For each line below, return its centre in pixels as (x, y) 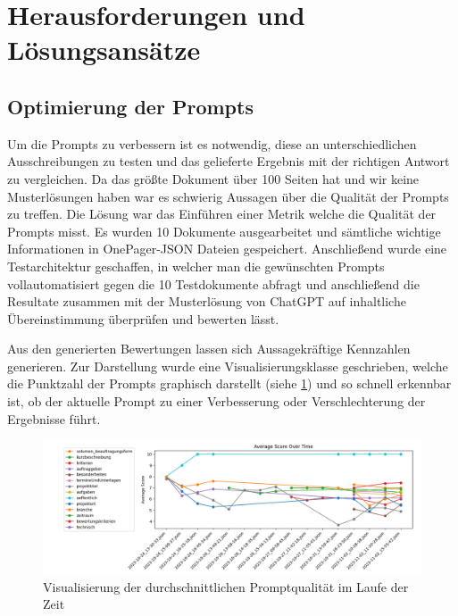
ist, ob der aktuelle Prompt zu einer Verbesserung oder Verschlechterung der (217, 401)
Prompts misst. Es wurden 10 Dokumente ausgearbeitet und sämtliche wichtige (224, 231)
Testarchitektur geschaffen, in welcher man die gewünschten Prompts (196, 266)
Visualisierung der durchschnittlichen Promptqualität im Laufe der (226, 586)
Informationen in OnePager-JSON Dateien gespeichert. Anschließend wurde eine (227, 249)
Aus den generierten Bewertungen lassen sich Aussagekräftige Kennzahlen (209, 349)
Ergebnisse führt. (54, 418)
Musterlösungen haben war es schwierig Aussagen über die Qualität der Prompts (228, 196)
